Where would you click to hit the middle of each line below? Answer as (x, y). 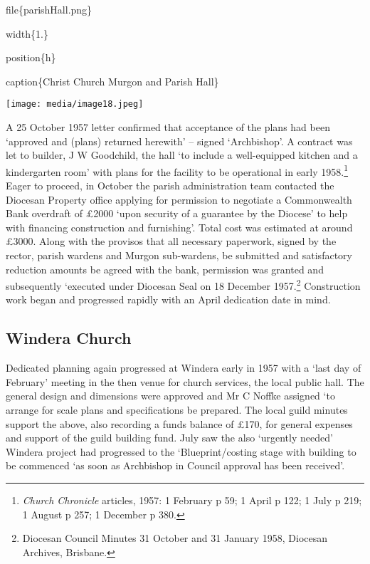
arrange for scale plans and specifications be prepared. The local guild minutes (177, 410)
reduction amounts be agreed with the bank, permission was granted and (165, 269)
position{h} (31, 57)
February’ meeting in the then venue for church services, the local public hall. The (185, 381)
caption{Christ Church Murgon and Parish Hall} (112, 81)
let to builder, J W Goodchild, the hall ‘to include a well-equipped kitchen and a (182, 155)
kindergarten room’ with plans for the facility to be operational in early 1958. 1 (177, 170)
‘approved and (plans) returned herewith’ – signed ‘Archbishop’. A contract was (179, 141)
